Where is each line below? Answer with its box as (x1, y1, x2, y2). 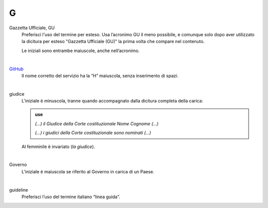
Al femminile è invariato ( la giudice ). (21, 144, 95, 150)
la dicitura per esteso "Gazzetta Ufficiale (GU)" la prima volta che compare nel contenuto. (21, 39, 205, 45)
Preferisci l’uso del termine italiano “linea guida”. (21, 194, 120, 200)
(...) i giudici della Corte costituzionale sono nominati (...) (35, 130, 151, 136)
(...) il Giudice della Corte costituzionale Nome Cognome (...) (35, 120, 159, 126)
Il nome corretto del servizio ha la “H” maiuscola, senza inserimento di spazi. (21, 72, 179, 79)
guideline (9, 187, 28, 193)
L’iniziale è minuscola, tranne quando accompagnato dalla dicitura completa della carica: (21, 98, 203, 104)
